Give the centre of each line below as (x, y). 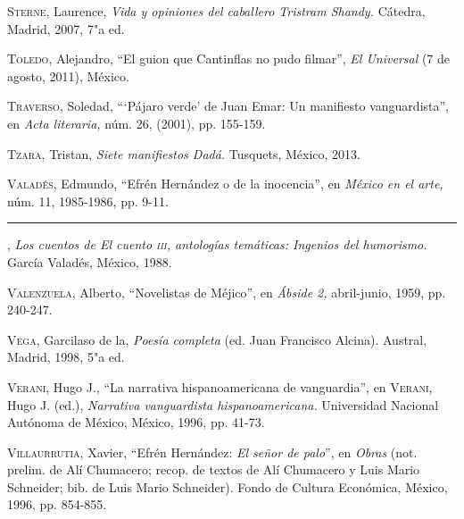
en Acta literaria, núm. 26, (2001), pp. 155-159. (137, 123)
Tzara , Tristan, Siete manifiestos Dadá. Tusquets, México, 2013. (184, 153)
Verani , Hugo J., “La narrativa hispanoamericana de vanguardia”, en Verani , (220, 386)
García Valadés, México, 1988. (90, 261)
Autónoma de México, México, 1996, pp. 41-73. (136, 422)
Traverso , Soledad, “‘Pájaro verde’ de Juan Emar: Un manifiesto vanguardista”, (228, 106)
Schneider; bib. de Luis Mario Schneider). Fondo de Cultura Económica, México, (228, 486)
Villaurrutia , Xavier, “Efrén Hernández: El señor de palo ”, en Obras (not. (212, 452)
